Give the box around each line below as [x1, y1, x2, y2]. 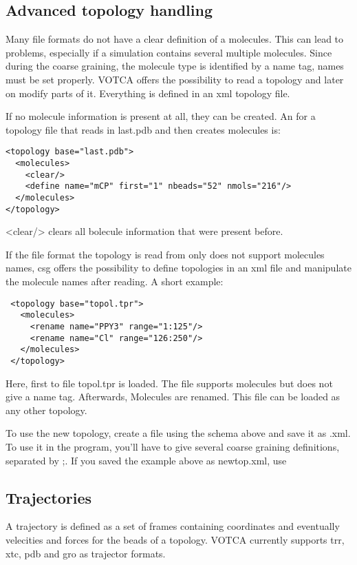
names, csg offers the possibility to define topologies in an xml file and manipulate [6, 260, 351, 275]
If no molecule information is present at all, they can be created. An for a [6, 109, 316, 123]
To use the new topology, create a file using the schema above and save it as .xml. [6, 426, 351, 440]
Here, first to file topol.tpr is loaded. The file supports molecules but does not [6, 376, 333, 390]
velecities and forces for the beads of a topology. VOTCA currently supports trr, [6, 532, 345, 546]
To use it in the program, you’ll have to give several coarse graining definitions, [6, 439, 340, 453]
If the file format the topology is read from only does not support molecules [6, 247, 325, 261]
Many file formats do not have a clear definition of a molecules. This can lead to [6, 32, 344, 46]
